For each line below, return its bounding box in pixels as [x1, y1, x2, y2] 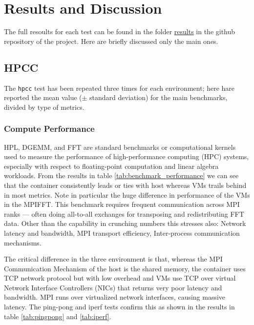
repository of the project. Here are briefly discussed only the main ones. [4, 36, 218, 46]
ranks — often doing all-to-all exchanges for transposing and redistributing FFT [4, 208, 244, 219]
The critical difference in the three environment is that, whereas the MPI [4, 254, 223, 264]
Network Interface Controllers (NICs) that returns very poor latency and [4, 282, 222, 292]
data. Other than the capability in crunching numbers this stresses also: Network [4, 218, 246, 228]
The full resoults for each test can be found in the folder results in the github [4, 26, 235, 37]
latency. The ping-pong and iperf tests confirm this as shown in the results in [4, 302, 235, 312]
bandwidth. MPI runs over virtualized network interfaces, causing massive [4, 292, 226, 302]
